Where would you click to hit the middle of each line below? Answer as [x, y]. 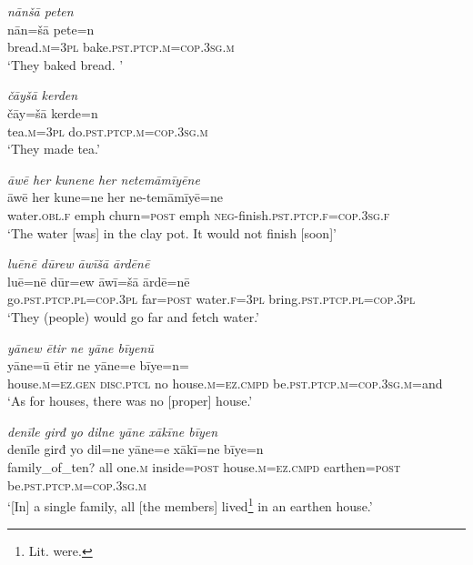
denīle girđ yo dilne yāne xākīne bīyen [113, 431]
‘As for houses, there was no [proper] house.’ [130, 401]
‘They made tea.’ [54, 149]
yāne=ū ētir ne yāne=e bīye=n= [98, 365]
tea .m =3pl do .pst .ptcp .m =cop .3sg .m [108, 131]
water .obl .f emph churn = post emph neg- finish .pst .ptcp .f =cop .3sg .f [199, 214]
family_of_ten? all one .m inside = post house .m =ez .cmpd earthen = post [204, 467]
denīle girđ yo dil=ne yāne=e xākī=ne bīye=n [136, 449]
